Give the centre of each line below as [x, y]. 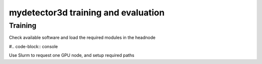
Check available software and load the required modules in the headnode [82, 38]
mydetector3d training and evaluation [87, 13]
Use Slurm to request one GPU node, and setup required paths [72, 55]
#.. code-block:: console [33, 46]
